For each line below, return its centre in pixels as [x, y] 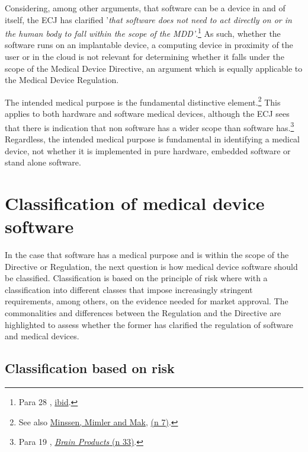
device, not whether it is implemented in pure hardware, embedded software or [148, 150]
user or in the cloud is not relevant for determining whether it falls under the [145, 57]
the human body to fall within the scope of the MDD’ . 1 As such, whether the [143, 32]
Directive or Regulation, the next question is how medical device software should [151, 266]
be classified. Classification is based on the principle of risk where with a [136, 278]
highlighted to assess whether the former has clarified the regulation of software [149, 324]
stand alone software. [43, 162]
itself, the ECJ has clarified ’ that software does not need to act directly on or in [148, 19]
